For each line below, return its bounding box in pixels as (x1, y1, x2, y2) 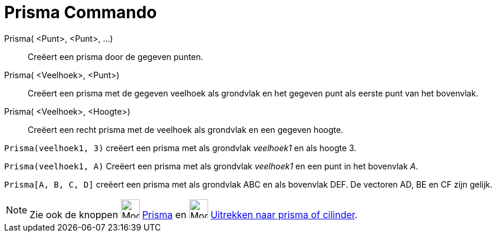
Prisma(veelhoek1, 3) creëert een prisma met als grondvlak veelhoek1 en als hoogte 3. (4, 142, 357, 153)
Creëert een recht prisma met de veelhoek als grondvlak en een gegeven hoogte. (28, 124, 344, 135)
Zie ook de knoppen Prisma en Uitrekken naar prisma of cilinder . (29, 208, 358, 221)
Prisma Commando (4, 2, 157, 22)
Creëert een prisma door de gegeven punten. (28, 51, 203, 62)
